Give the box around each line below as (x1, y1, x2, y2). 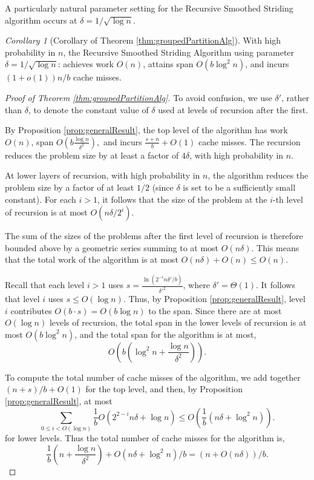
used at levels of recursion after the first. (158, 103, 309, 116)
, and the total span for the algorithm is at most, (74, 327, 257, 340)
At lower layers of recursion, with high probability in (5, 169, 200, 182)
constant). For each (5, 192, 76, 205)
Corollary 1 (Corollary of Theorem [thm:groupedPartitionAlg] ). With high (5, 34, 281, 47)
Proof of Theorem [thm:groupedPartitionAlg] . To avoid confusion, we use (5, 91, 272, 104)
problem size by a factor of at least (5, 180, 134, 193)
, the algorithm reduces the (208, 169, 309, 182)
